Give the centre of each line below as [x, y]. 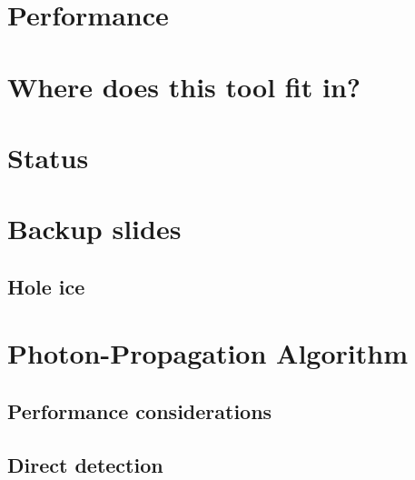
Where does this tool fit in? [184, 86]
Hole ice [46, 286]
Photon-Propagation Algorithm [207, 353]
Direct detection [85, 464]
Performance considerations [140, 411]
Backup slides [94, 229]
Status [48, 157]
